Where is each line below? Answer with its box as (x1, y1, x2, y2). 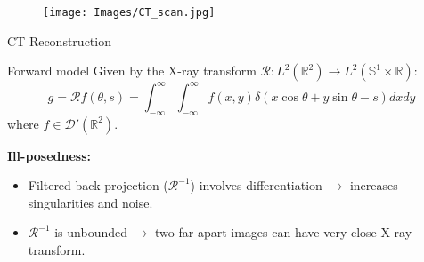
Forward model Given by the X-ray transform (7, 61, 257, 80)
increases (349, 176, 398, 195)
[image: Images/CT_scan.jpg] (43, 6, 216, 19)
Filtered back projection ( (28, 176, 168, 195)
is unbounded (54, 223, 127, 242)
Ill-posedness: (7, 146, 92, 164)
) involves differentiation (190, 176, 322, 195)
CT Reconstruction (7, 31, 111, 50)
